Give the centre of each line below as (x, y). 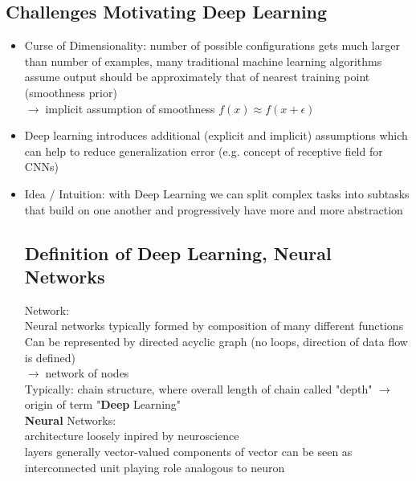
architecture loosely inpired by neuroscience (132, 436)
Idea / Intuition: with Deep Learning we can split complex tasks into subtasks (217, 193)
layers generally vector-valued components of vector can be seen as (188, 452)
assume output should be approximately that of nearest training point (197, 77)
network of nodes (87, 373)
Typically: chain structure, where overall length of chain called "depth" (198, 388)
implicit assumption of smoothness (130, 108)
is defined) (50, 357)
